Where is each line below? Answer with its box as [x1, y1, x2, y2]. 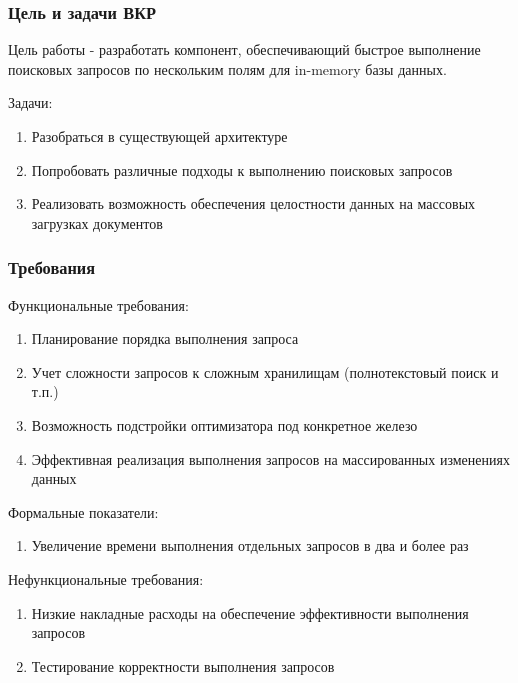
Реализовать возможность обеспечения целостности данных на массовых [31, 193, 476, 214]
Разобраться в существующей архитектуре [31, 126, 288, 146]
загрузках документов [31, 212, 163, 233]
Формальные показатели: [8, 501, 159, 522]
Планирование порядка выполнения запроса [31, 328, 299, 349]
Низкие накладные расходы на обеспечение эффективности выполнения [31, 602, 469, 623]
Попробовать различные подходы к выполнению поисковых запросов [31, 159, 453, 180]
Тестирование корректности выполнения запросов [31, 655, 335, 676]
